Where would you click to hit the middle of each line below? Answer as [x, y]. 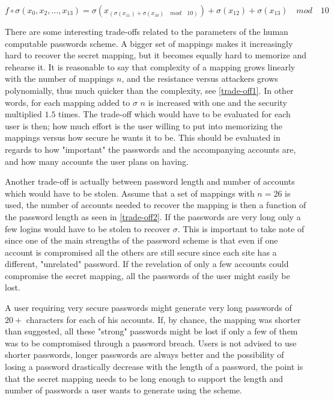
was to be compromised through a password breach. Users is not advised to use [151, 343]
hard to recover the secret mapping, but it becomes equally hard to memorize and [156, 55]
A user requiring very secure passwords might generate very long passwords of [148, 308]
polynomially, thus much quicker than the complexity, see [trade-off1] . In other [149, 90]
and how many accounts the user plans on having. [97, 161]
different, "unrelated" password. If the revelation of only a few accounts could [147, 264]
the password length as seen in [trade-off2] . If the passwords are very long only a [153, 216]
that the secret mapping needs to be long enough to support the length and [144, 378]
